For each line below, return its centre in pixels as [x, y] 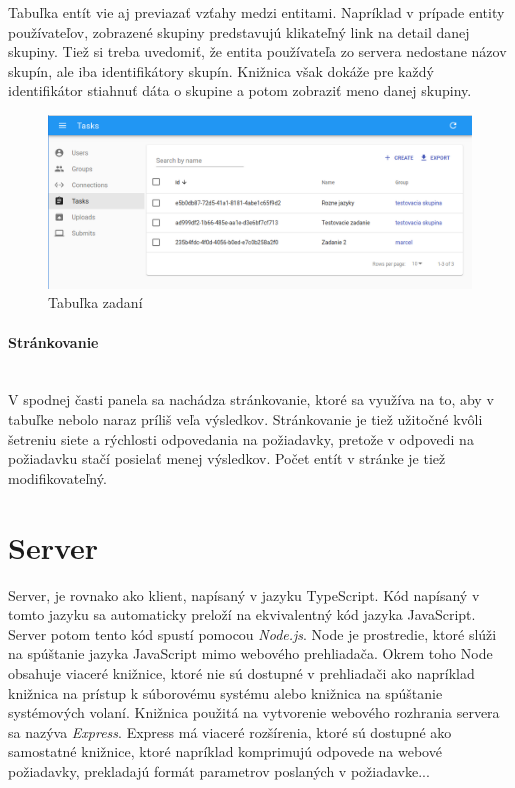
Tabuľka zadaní [95, 302]
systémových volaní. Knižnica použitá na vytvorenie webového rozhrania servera [254, 712]
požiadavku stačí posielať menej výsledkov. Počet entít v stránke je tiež [227, 458]
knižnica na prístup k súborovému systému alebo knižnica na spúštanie [225, 692]
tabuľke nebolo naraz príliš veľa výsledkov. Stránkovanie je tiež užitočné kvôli [245, 419]
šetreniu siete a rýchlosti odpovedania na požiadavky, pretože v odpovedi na [241, 438]
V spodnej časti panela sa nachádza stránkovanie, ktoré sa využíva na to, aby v [251, 399]
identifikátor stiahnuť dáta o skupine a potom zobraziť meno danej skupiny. [240, 90]
